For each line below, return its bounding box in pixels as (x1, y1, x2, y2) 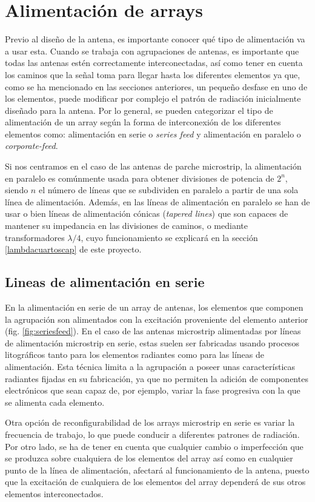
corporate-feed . (5, 139, 58, 152)
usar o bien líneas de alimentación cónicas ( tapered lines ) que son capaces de (5, 207, 288, 220)
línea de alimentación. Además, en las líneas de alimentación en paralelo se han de (5, 195, 310, 208)
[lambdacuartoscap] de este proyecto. (5, 243, 142, 256)
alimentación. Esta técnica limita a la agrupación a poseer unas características (5, 360, 296, 372)
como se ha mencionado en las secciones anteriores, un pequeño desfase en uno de (5, 80, 308, 93)
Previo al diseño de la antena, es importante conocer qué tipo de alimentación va (5, 33, 305, 45)
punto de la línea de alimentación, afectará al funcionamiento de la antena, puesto (5, 463, 310, 476)
